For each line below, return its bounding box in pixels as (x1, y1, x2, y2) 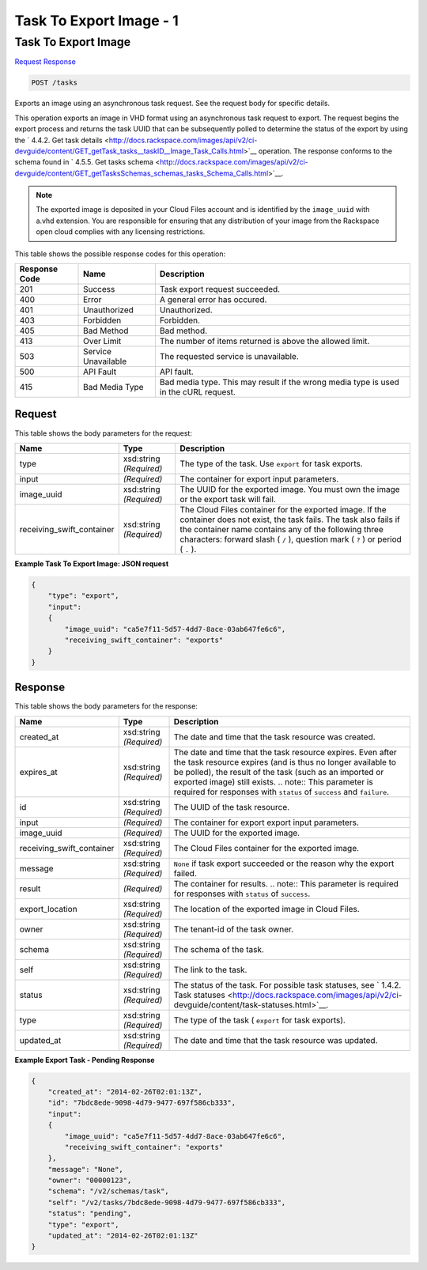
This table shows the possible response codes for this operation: (14, 249, 226, 259)
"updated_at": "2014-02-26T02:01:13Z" (47, 1231, 198, 1241)
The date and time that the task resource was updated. (173, 1034, 378, 1045)
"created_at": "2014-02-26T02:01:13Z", (47, 1087, 203, 1096)
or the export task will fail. (179, 493, 277, 505)
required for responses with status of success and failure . (173, 786, 390, 797)
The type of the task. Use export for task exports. (179, 458, 363, 469)
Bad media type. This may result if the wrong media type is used (159, 376, 399, 387)
